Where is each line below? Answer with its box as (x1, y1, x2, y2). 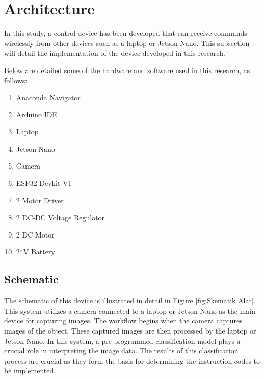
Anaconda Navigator (16, 92, 81, 103)
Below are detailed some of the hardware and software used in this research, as (4, 64, 250, 75)
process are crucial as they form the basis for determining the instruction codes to (4, 355, 260, 366)
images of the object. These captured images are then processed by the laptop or (4, 325, 256, 336)
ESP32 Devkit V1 (16, 178, 72, 188)
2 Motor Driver (16, 195, 64, 205)
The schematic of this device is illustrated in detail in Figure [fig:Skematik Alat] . (4, 295, 256, 306)
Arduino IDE (16, 109, 57, 120)
